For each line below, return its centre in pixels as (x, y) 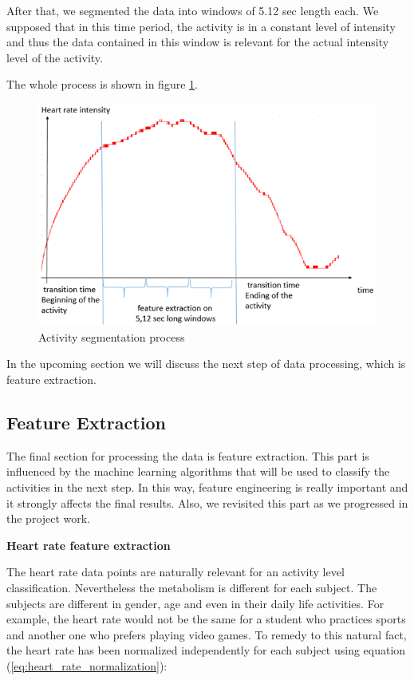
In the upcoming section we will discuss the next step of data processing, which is (206, 364)
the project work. (49, 518)
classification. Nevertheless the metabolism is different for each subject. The (192, 587)
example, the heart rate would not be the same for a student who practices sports (206, 619)
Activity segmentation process (112, 336)
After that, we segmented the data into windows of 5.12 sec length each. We (193, 10)
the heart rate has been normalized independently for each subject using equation (206, 650)
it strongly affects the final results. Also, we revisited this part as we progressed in (207, 502)
